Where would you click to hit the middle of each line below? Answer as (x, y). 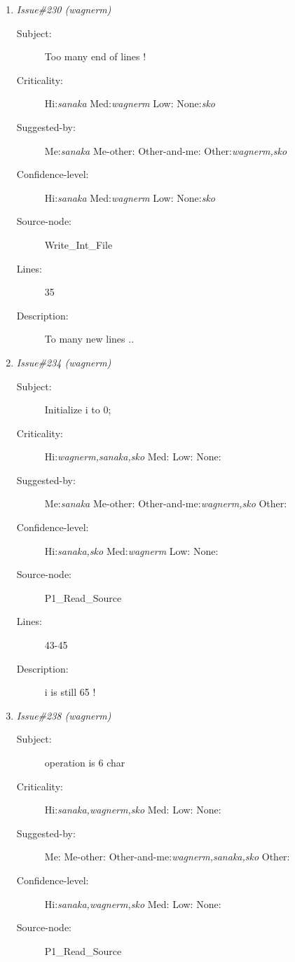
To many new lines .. (89, 339)
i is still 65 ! (70, 692)
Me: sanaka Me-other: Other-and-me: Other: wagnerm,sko (166, 150)
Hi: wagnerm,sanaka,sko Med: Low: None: (133, 456)
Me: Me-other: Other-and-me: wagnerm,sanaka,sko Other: (167, 857)
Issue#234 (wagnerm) (64, 362)
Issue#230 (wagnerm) (64, 9)
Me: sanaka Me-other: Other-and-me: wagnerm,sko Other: (166, 503)
